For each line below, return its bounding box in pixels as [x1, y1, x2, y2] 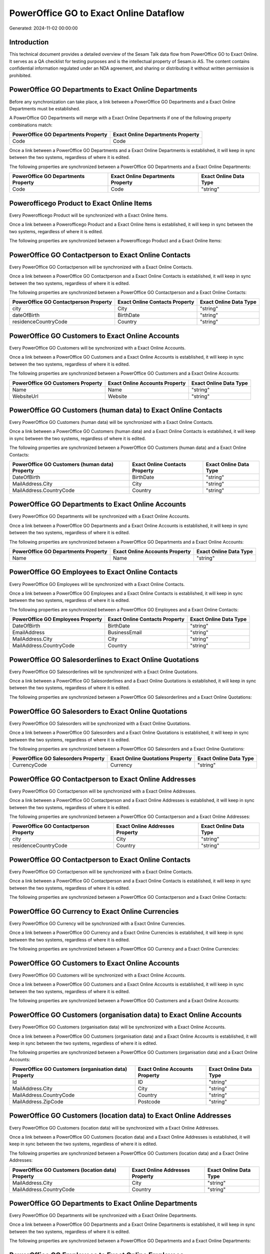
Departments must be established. [9, 105, 80, 111]
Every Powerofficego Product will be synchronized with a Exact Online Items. [9, 212, 168, 218]
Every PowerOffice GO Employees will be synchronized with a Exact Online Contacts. [9, 581, 185, 587]
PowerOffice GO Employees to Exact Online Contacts [9, 568, 178, 576]
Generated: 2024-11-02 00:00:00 [9, 25, 78, 31]
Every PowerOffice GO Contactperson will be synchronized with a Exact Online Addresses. [9, 788, 196, 794]
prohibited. [9, 72, 32, 78]
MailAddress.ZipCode [12, 1099, 63, 1106]
